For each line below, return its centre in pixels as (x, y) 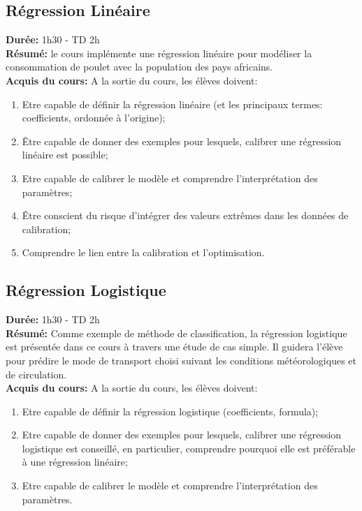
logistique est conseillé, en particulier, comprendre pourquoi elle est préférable (189, 448)
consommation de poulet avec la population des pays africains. (139, 67)
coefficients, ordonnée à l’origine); (94, 118)
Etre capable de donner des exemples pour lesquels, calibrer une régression (182, 435)
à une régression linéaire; (75, 462)
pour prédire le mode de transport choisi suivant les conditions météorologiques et (181, 360)
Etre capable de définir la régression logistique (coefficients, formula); (170, 411)
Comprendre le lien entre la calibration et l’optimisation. (143, 252)
